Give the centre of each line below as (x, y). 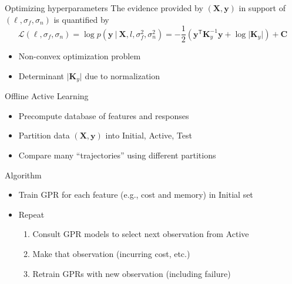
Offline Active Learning (47, 96)
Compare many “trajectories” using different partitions (117, 155)
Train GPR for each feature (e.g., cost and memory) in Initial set (136, 195)
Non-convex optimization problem (80, 56)
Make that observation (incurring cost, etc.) (111, 254)
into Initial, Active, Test (149, 135)
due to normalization (122, 75)
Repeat (31, 214)
